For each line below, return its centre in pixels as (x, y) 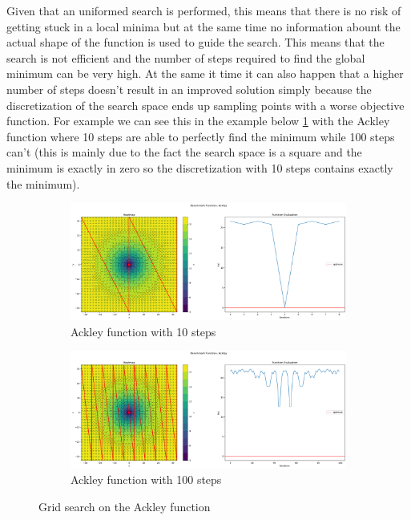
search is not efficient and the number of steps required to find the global (186, 57)
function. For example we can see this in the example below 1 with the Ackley (198, 121)
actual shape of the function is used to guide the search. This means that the (195, 42)
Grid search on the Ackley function (125, 506)
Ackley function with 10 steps (143, 331)
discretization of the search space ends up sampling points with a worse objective (205, 105)
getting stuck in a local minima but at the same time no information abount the (203, 26)
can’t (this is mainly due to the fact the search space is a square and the (184, 152)
